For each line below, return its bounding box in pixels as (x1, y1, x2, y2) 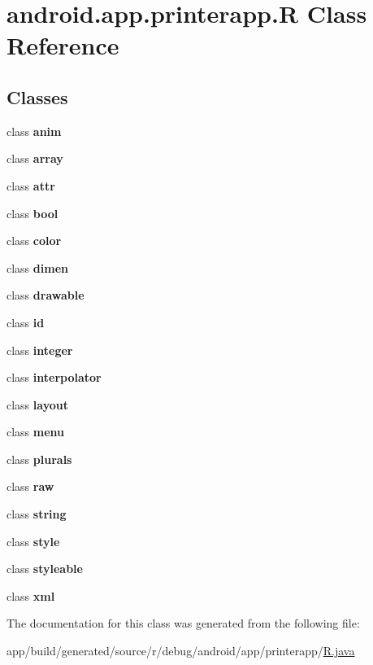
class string (7, 505, 67, 523)
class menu (7, 423, 65, 440)
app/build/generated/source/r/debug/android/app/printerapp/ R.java (7, 642, 355, 659)
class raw (7, 478, 54, 495)
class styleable (7, 560, 83, 577)
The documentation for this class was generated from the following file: (7, 615, 360, 632)
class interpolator (7, 369, 102, 386)
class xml (7, 587, 55, 604)
